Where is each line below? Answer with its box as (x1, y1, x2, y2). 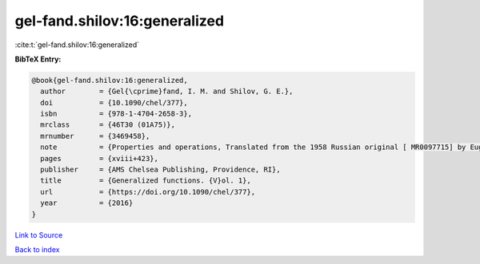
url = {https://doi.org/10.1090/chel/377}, (40, 187, 256, 196)
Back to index (14, 244, 60, 254)
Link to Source (14, 230, 63, 239)
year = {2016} (40, 199, 134, 207)
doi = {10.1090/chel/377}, (40, 98, 188, 107)
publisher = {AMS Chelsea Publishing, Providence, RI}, (40, 165, 281, 175)
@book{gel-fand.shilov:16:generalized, (31, 76, 188, 85)
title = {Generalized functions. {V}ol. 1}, (40, 176, 251, 185)
